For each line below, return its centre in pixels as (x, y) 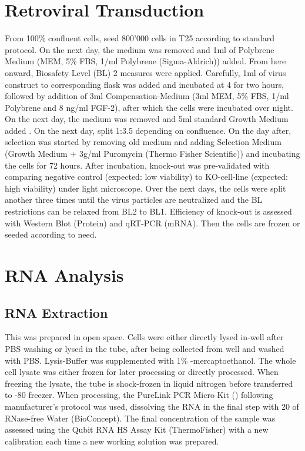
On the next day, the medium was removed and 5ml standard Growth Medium (147, 119)
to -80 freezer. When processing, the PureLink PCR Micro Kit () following (139, 395)
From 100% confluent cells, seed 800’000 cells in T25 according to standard (140, 38)
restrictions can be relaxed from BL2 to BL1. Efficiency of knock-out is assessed (148, 211)
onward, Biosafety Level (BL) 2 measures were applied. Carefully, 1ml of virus (145, 72)
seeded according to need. (51, 234)
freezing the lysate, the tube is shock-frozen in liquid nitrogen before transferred (149, 383)
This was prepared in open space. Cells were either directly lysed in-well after (144, 337)
